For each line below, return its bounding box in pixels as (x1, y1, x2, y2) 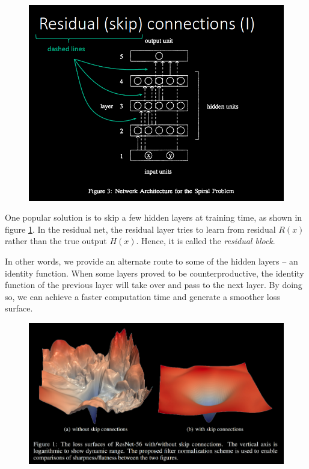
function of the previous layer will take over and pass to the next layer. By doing (5, 278, 302, 291)
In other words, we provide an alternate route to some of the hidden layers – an (5, 254, 298, 267)
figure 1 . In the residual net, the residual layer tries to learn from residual (5, 222, 276, 235)
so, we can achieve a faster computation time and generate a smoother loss (5, 290, 280, 302)
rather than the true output (5, 234, 107, 247)
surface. (5, 302, 33, 314)
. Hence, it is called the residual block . (136, 234, 275, 247)
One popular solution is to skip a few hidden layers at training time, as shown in (5, 211, 302, 224)
